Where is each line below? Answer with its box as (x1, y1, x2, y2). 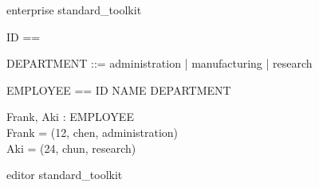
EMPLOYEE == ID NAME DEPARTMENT (6, 81, 231, 98)
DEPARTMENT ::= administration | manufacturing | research (6, 55, 313, 72)
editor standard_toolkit (6, 166, 123, 183)
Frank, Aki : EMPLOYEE (6, 108, 134, 125)
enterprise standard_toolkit (6, 2, 142, 18)
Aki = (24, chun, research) (6, 139, 136, 156)
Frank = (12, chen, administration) (6, 123, 179, 140)
